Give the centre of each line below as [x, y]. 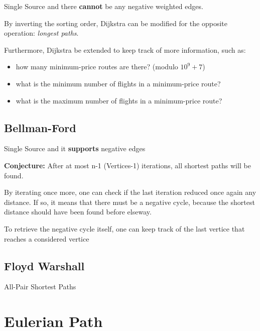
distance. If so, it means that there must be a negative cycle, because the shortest [129, 202]
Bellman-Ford [40, 127]
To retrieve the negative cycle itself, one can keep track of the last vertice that [124, 228]
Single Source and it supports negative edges [75, 148]
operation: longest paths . [41, 33]
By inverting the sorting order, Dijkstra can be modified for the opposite [116, 23]
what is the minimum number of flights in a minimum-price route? [118, 83]
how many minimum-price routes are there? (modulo [97, 67]
